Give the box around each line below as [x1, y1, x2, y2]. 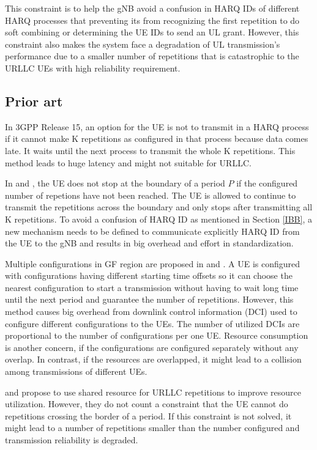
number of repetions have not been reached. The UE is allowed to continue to [5, 188, 296, 201]
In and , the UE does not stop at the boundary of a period [5, 177, 225, 190]
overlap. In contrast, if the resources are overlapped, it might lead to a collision [5, 353, 302, 366]
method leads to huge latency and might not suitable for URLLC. [5, 156, 252, 169]
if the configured [236, 177, 298, 190]
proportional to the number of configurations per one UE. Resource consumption [5, 329, 308, 342]
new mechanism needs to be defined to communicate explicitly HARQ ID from [5, 224, 300, 237]
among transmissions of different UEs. [5, 365, 147, 378]
